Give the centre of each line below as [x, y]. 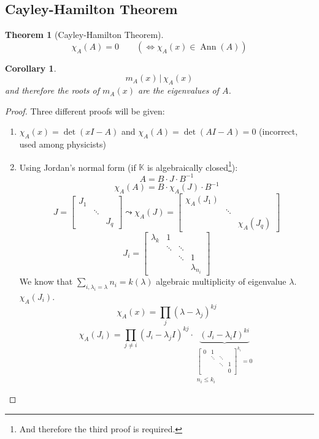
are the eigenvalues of [178, 90]
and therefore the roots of [52, 90]
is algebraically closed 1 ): [192, 166]
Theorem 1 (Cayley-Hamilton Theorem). [84, 35]
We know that [46, 281]
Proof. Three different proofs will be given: [85, 111]
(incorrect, [279, 131]
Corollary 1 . [31, 68]
